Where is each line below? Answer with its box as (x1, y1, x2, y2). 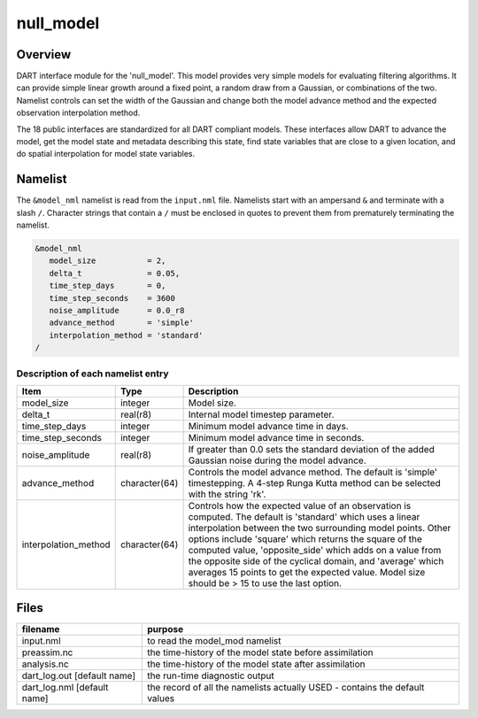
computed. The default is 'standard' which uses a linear (188, 510, 420, 522)
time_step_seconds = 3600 (49, 293, 176, 303)
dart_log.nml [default (21, 682, 109, 694)
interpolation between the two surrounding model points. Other (188, 521, 451, 534)
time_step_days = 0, (49, 281, 166, 291)
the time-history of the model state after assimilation (147, 658, 366, 670)
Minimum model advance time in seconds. (188, 431, 365, 444)
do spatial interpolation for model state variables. (16, 149, 195, 159)
